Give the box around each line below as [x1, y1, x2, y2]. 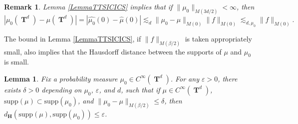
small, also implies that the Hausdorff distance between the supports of [4, 46, 222, 56]
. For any [170, 73, 199, 83]
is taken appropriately [185, 33, 253, 43]
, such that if [121, 84, 160, 94]
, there [218, 73, 238, 83]
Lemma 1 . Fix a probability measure [4, 73, 118, 83]
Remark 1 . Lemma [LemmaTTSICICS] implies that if [4, 1, 173, 11]
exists [4, 84, 21, 94]
